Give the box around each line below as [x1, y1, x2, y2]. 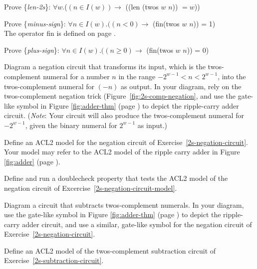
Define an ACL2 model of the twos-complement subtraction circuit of [4, 245, 216, 256]
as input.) [137, 120, 168, 130]
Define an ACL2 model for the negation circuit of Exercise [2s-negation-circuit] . [4, 136, 248, 147]
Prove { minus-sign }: [4, 18, 66, 28]
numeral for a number [43, 71, 110, 81]
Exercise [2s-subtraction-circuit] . [4, 255, 104, 266]
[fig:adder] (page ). [4, 156, 60, 166]
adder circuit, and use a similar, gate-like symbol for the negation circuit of [22, 219, 252, 229]
